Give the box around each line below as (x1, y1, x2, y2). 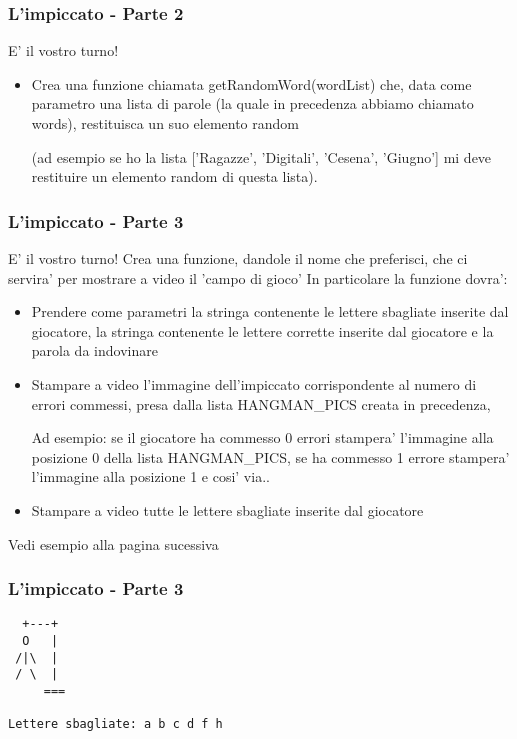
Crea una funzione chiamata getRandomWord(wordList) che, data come (31, 73, 472, 94)
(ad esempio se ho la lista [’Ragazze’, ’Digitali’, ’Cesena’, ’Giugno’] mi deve (31, 146, 492, 167)
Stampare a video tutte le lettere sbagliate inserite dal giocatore (31, 499, 424, 520)
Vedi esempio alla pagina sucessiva (8, 533, 219, 554)
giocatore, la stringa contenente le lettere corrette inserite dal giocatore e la (31, 320, 494, 341)
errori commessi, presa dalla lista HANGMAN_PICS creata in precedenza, (31, 393, 491, 414)
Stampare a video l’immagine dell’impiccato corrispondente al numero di (31, 373, 477, 394)
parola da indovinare (31, 340, 158, 361)
